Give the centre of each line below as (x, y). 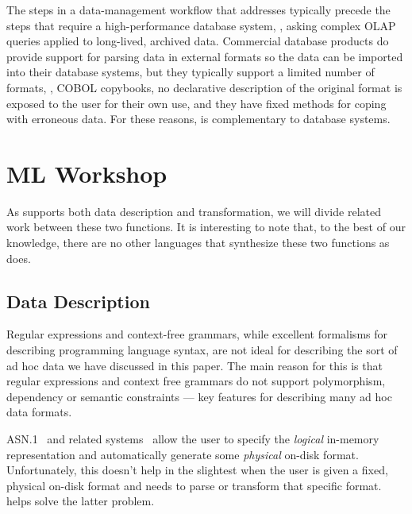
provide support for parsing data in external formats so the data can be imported (205, 56)
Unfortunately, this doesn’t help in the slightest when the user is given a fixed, (197, 470)
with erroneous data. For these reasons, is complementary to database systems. (198, 119)
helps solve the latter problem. (81, 501)
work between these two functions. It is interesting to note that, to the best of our (206, 227)
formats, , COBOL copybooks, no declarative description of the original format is (204, 87)
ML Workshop (87, 173)
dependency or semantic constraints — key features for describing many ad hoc (199, 396)
